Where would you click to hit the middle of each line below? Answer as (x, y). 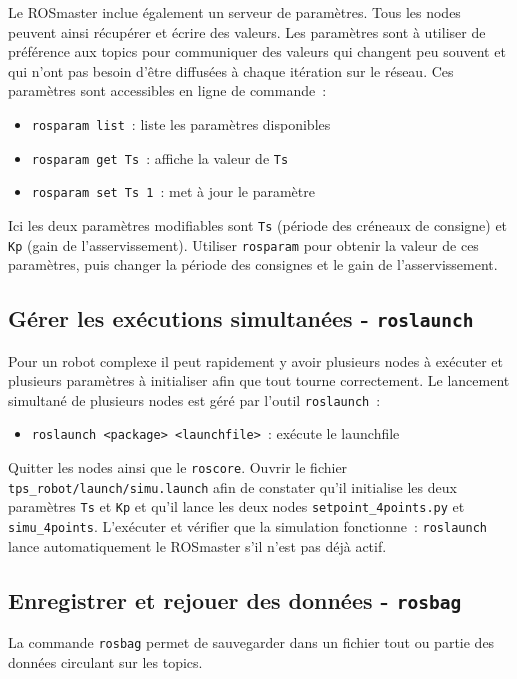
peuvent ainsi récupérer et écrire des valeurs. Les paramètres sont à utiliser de (247, 31)
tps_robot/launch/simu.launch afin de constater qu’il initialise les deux (232, 486)
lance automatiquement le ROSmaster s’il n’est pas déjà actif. (197, 545)
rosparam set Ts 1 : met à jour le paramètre (173, 191)
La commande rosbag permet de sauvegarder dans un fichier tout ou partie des (251, 642)
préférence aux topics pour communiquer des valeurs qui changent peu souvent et (257, 51)
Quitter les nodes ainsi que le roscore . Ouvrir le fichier (178, 467)
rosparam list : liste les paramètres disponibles (181, 123)
